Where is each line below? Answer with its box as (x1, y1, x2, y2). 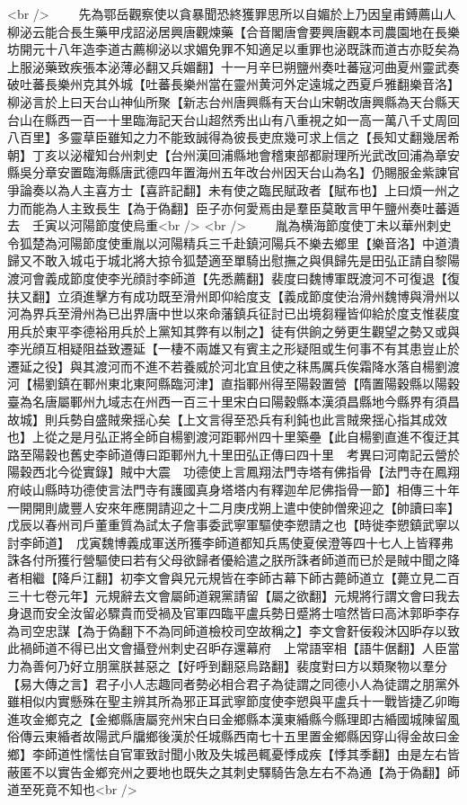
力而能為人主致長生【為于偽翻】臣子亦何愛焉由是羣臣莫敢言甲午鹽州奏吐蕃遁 (7, 198, 460, 217)
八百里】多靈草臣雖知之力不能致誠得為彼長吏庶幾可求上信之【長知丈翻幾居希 (7, 128, 460, 147)
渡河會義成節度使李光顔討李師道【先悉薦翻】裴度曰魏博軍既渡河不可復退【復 (7, 268, 460, 287)
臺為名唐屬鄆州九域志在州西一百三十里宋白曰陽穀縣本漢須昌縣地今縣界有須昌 (7, 392, 460, 411)
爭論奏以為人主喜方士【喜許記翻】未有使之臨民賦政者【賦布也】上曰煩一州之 (7, 180, 460, 199)
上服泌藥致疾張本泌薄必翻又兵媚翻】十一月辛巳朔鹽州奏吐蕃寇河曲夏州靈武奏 (7, 57, 460, 76)
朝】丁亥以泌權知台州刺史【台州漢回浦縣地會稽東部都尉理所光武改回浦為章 (7, 145, 447, 164)
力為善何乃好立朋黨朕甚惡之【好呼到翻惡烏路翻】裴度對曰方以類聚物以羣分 (7, 656, 447, 675)
